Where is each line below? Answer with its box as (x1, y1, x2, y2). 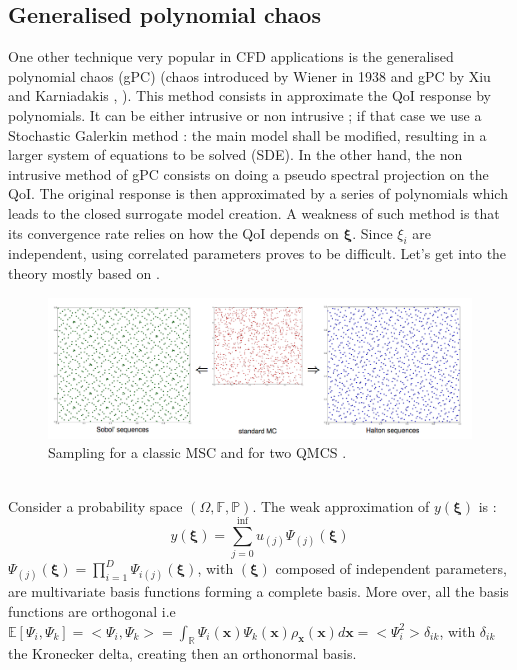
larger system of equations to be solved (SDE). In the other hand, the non (8, 144, 463, 165)
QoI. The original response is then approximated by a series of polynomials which (8, 183, 508, 204)
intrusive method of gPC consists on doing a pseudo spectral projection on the (8, 163, 489, 184)
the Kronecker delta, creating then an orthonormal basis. (8, 643, 357, 664)
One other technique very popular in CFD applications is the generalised (8, 46, 454, 67)
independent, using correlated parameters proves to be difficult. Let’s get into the (8, 243, 507, 264)
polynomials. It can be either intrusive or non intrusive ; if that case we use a (8, 104, 482, 125)
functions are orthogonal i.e (8, 601, 176, 621)
